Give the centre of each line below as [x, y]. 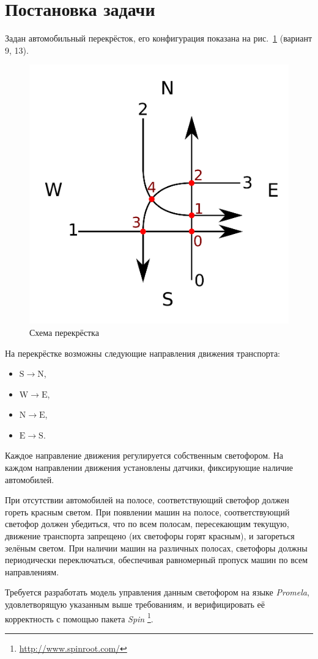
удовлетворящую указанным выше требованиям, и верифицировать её [135, 604]
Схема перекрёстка [64, 332]
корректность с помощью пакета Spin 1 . [79, 617]
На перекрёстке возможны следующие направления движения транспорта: [142, 353]
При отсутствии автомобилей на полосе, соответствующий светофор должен [147, 500]
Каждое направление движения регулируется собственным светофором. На [144, 455]
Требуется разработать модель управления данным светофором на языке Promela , [157, 592]
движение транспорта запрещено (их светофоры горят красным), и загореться [150, 536]
